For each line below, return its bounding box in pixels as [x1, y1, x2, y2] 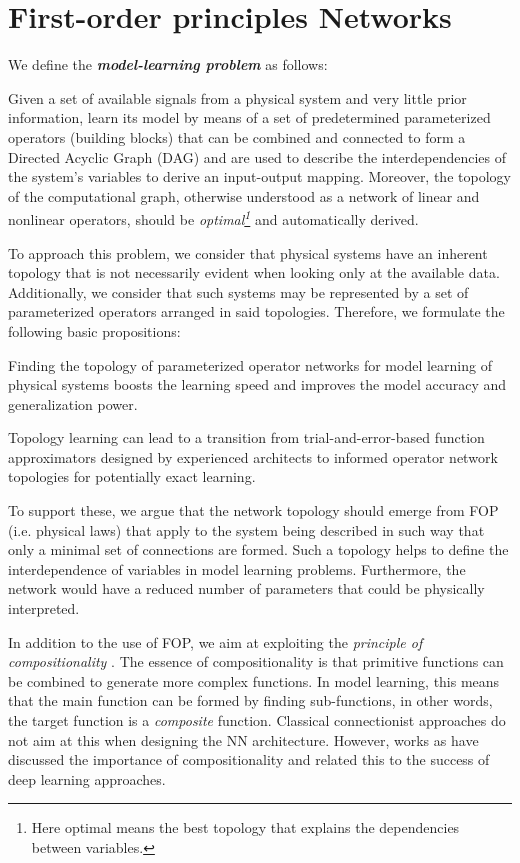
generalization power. [8, 393, 138, 414]
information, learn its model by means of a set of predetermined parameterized [8, 107, 491, 128]
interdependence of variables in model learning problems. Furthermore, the [8, 558, 466, 579]
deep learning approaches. [8, 768, 166, 789]
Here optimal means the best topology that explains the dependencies [31, 817, 460, 838]
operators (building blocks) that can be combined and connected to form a [8, 126, 466, 147]
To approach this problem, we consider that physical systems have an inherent [8, 242, 488, 263]
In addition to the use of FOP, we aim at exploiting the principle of [8, 631, 423, 652]
